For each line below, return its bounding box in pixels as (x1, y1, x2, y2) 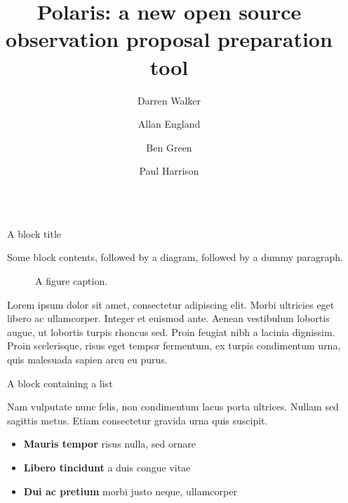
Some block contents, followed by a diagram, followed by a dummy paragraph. (7, 250, 343, 264)
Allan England (138, 116, 201, 131)
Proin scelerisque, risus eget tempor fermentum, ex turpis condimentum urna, (7, 338, 341, 353)
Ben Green (146, 140, 192, 154)
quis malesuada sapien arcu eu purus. (7, 352, 168, 367)
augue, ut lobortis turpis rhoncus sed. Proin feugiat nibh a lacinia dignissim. (7, 324, 335, 339)
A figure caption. (35, 274, 108, 288)
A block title (7, 226, 61, 241)
